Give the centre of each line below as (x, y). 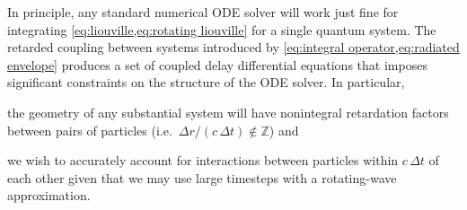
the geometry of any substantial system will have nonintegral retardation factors (228, 112)
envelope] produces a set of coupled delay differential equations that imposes (217, 64)
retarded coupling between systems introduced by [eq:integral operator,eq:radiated (233, 47)
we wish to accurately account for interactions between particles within (203, 160)
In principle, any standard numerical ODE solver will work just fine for (203, 12)
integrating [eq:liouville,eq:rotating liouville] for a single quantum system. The (222, 29)
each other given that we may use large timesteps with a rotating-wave (202, 177)
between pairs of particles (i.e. (90, 130)
